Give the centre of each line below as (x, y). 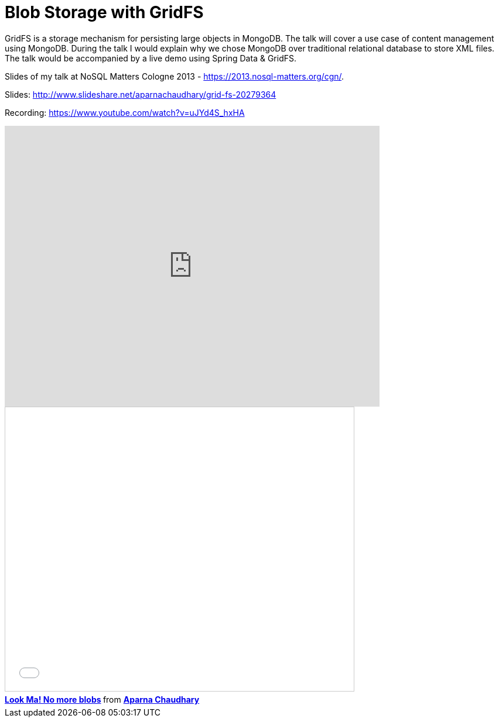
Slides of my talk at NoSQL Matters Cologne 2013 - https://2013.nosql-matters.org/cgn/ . (175, 76)
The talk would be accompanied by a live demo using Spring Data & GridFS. (151, 58)
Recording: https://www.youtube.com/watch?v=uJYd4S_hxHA (125, 112)
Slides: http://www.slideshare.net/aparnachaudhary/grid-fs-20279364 (141, 94)
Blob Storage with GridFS (104, 12)
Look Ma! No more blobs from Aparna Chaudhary (102, 699)
